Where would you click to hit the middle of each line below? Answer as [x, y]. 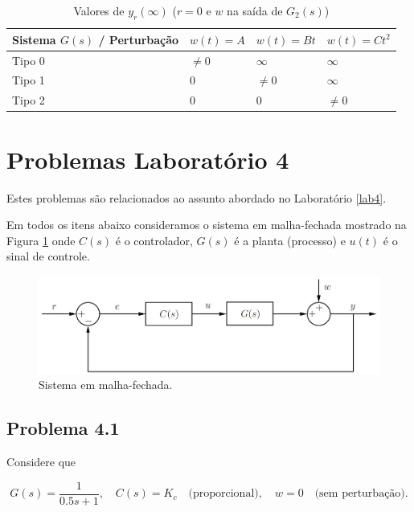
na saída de [255, 10]
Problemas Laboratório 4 [148, 159]
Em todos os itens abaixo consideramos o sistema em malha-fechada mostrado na [207, 225]
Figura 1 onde [41, 240]
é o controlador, [154, 240]
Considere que [41, 462]
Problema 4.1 [63, 428]
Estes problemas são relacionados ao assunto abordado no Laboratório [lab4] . [197, 197]
